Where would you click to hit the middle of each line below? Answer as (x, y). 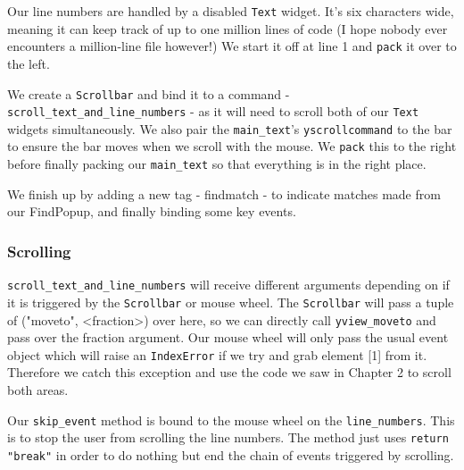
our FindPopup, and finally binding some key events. (152, 211)
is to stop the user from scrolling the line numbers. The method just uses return (228, 437)
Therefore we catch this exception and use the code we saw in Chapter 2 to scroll (229, 372)
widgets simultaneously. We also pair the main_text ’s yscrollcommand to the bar (230, 128)
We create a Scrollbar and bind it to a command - (149, 93)
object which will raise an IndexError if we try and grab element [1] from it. (217, 354)
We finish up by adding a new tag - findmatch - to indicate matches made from (224, 193)
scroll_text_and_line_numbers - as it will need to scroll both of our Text (213, 111)
